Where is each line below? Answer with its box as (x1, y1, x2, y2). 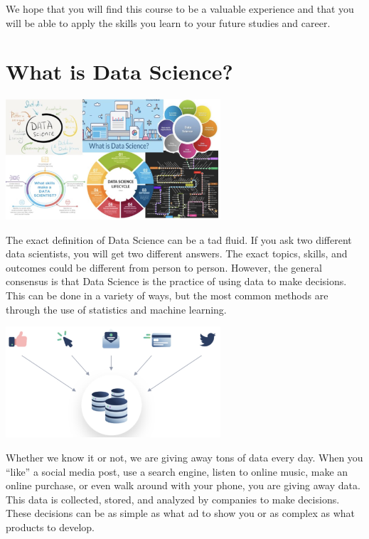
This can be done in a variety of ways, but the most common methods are (6, 288, 328, 303)
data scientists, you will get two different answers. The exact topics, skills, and (6, 246, 348, 261)
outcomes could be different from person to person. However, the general (6, 260, 322, 274)
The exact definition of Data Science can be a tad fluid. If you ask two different (6, 232, 352, 247)
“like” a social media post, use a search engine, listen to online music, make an (6, 464, 348, 479)
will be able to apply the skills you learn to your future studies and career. (6, 15, 331, 30)
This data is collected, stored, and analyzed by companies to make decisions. (6, 491, 340, 506)
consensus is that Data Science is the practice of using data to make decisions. (6, 274, 347, 289)
